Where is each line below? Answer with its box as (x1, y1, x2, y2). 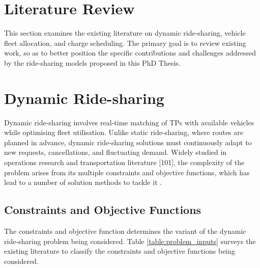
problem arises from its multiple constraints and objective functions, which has (4, 167, 250, 177)
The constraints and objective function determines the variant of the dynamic (4, 225, 246, 236)
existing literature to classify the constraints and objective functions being (4, 246, 236, 256)
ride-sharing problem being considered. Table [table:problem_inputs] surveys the (4, 235, 256, 246)
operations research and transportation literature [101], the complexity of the (4, 157, 245, 167)
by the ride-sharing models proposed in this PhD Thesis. (4, 57, 181, 68)
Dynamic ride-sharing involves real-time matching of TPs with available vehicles (4, 117, 254, 127)
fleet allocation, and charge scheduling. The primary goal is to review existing (4, 37, 246, 48)
